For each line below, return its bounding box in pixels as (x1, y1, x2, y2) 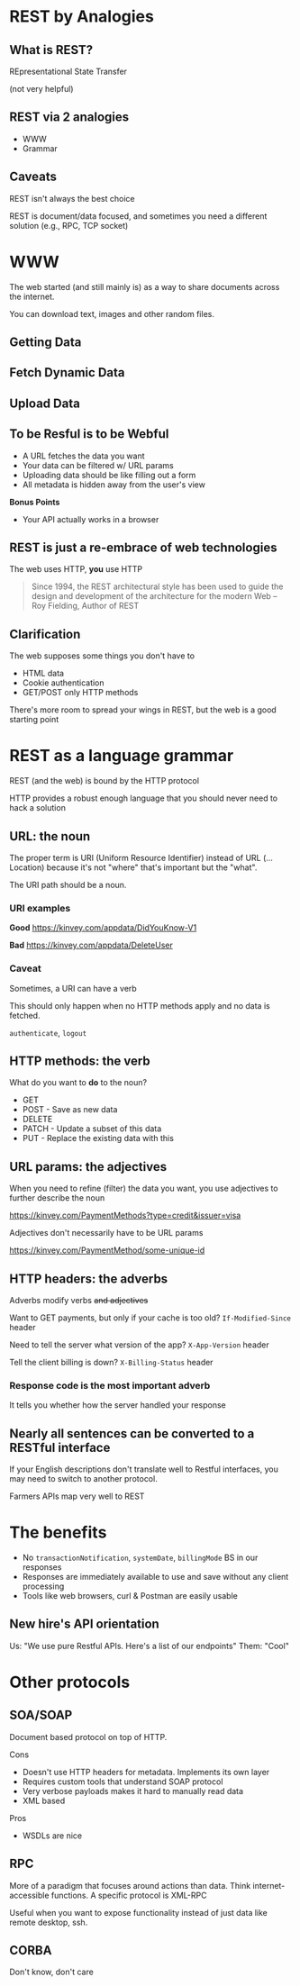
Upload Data (9, 395, 81, 411)
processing (22, 1581, 65, 1592)
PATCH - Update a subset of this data (22, 1123, 162, 1134)
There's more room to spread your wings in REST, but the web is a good (9, 704, 277, 715)
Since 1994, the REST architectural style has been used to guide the (31, 581, 284, 592)
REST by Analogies (9, 6, 155, 27)
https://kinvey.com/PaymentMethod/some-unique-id (9, 1245, 205, 1256)
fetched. (9, 1010, 41, 1020)
